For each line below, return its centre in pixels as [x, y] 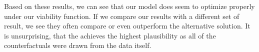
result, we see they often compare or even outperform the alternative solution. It [127, 26]
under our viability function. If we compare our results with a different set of [122, 16]
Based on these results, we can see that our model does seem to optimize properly [129, 6]
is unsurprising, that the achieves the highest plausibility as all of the [110, 35]
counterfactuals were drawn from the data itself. [78, 45]
